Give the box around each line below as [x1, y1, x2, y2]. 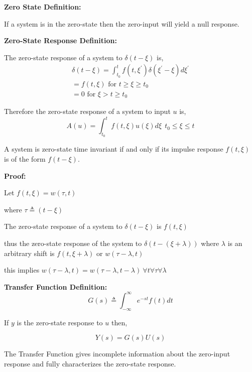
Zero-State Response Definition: [4, 35, 117, 46]
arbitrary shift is [4, 247, 55, 258]
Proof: [4, 170, 26, 181]
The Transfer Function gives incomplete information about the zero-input [4, 348, 230, 359]
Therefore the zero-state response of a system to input [4, 106, 171, 116]
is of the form [4, 154, 46, 164]
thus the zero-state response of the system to [4, 237, 142, 248]
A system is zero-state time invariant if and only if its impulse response [4, 144, 223, 154]
